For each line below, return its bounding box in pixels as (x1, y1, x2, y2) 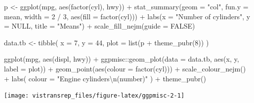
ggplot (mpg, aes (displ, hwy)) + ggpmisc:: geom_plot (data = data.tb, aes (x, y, (4, 54, 239, 64)
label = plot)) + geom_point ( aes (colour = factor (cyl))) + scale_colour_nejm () (4, 63, 246, 73)
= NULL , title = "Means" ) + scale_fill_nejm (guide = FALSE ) (4, 21, 195, 31)
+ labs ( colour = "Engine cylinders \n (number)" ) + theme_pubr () (4, 73, 206, 83)
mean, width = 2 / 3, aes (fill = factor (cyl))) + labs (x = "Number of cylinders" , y (4, 11, 251, 21)
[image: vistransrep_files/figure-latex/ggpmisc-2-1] (4, 92, 185, 100)
